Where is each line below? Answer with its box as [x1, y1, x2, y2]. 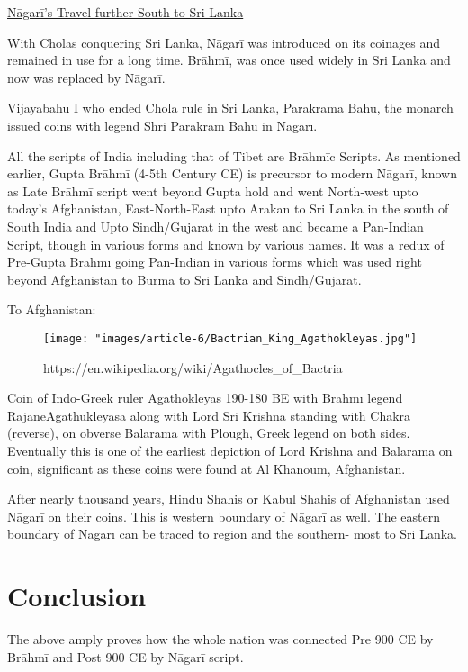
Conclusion [7, 577, 147, 614]
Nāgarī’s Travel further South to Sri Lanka [7, 3, 244, 21]
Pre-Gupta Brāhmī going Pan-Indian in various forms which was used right [7, 252, 422, 271]
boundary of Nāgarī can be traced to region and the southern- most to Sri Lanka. [7, 524, 457, 543]
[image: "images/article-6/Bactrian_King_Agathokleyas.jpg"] [43, 331, 418, 345]
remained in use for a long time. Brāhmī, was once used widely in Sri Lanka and [7, 50, 451, 69]
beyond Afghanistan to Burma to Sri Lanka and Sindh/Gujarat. [7, 269, 362, 288]
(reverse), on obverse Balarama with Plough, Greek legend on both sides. [7, 423, 410, 442]
